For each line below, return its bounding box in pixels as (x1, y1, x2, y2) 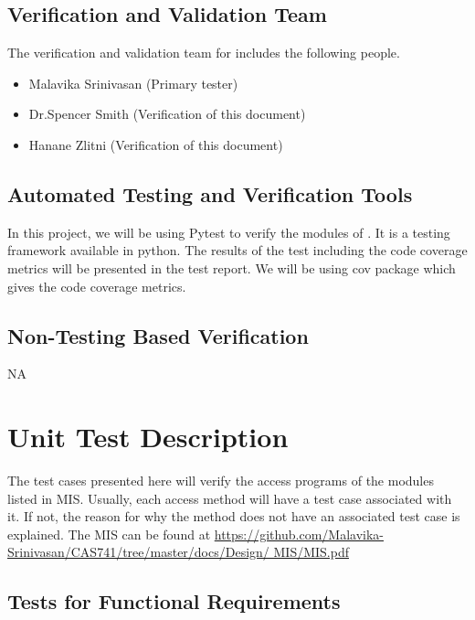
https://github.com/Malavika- (214, 524, 384, 543)
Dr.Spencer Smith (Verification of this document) (28, 104, 306, 123)
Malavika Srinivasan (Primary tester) (28, 73, 238, 92)
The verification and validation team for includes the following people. (7, 43, 400, 62)
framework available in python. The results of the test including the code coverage (7, 241, 468, 260)
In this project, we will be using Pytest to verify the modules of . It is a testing (7, 222, 450, 241)
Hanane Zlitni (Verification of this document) (28, 134, 283, 154)
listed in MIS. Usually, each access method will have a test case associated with (7, 488, 452, 508)
